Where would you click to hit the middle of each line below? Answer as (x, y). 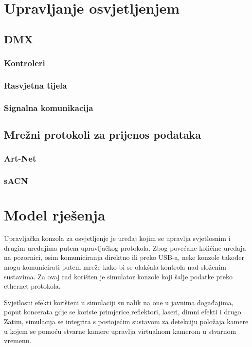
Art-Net (20, 158)
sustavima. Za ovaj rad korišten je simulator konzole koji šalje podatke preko (118, 276)
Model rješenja (55, 215)
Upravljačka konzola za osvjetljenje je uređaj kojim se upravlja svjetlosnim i (117, 238)
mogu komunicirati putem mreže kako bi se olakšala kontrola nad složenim (115, 267)
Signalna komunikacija (49, 107)
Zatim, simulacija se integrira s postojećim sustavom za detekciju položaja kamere (126, 321)
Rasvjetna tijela (36, 85)
